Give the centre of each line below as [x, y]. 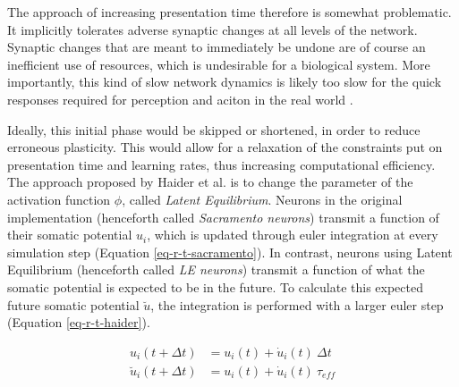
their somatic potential [70, 235]
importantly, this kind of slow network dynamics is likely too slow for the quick [225, 82]
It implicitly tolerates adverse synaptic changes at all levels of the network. [212, 29]
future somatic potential [73, 304]
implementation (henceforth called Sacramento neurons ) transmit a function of [223, 217]
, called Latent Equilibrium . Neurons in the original [262, 199]
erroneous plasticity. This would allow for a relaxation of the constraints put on [225, 147]
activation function [59, 199]
